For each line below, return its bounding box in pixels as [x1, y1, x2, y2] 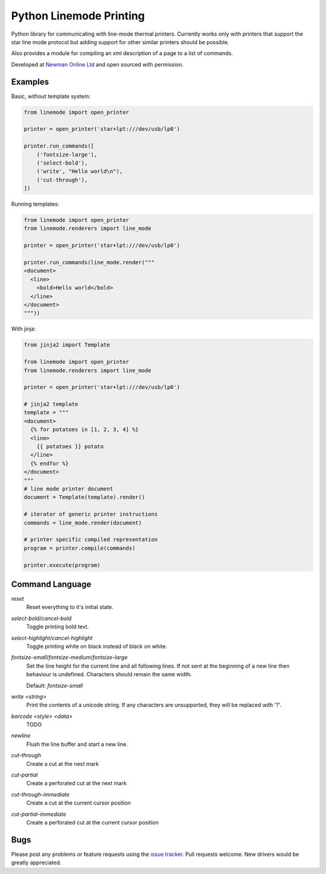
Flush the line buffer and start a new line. [26, 740, 128, 748]
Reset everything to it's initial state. [26, 604, 114, 611]
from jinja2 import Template [24, 342, 110, 348]
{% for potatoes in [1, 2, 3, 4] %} [30, 426, 139, 433]
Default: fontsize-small [26, 682, 83, 689]
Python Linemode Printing [11, 9, 145, 22]
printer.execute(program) [24, 561, 101, 569]
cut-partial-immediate [11, 810, 66, 818]
